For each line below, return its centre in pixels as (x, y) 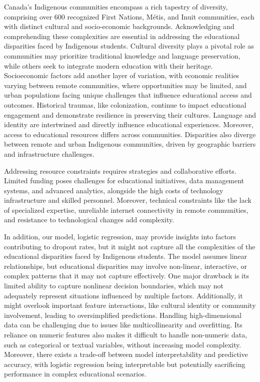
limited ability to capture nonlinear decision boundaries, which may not (114, 286)
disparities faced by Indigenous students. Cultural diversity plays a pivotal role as (129, 46)
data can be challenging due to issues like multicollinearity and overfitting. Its (123, 325)
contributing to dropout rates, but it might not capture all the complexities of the (130, 246)
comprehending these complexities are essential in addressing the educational (122, 36)
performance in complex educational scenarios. (75, 374)
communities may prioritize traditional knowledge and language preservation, (122, 55)
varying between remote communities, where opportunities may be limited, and (125, 85)
